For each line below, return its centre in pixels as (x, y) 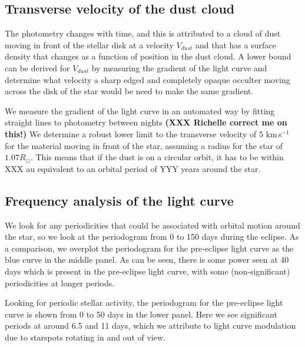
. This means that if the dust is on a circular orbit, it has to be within (157, 157)
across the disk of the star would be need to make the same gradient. (129, 91)
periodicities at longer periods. (60, 282)
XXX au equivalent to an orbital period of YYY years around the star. (133, 168)
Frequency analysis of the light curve (119, 200)
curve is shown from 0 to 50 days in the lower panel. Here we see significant (141, 314)
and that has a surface (236, 44)
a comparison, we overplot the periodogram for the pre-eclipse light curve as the (149, 248)
